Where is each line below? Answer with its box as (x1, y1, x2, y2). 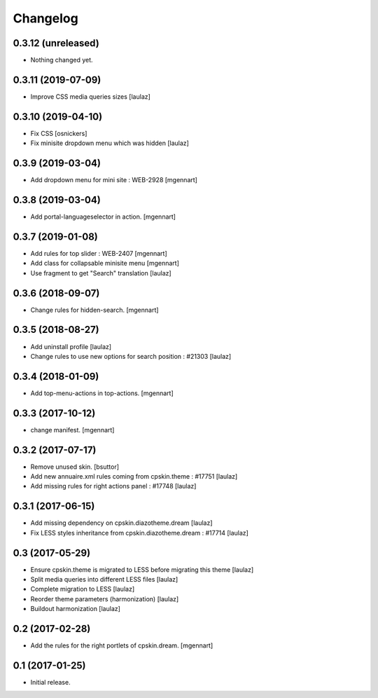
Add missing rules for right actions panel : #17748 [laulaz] (30, 482, 197, 491)
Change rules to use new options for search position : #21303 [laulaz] (30, 352, 232, 360)
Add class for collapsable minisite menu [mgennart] (30, 259, 180, 268)
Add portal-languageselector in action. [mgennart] (30, 212, 176, 221)
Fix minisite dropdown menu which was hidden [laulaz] (30, 139, 189, 147)
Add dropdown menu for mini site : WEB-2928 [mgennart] (30, 176, 197, 184)
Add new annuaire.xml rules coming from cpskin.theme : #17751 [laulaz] (30, 472, 238, 481)
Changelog (13, 11, 78, 26)
